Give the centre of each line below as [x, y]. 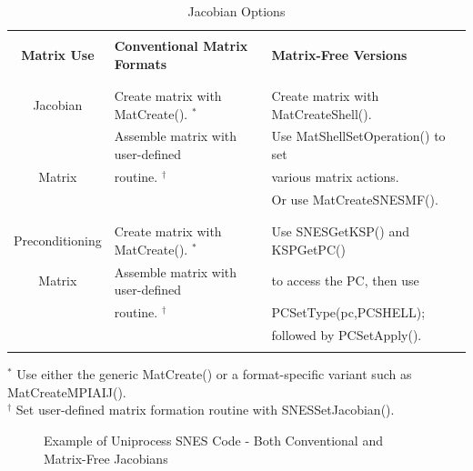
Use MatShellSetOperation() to [358, 136]
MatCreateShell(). [322, 113]
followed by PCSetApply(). [347, 334]
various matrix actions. [335, 176]
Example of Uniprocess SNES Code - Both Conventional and [213, 440]
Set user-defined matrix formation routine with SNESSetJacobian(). [205, 410]
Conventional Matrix [181, 46]
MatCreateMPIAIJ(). [67, 391]
